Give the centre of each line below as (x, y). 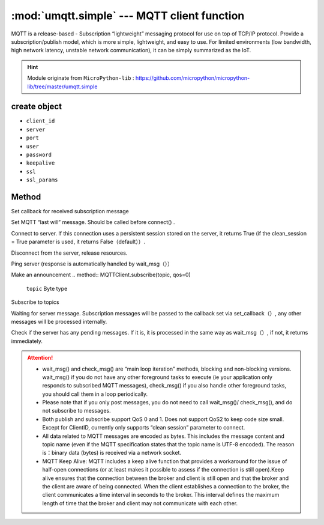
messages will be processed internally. (59, 321)
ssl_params (42, 180)
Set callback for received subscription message (70, 211)
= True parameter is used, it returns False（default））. (78, 242)
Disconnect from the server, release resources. (69, 253)
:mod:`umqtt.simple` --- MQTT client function (128, 16)
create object (37, 107)
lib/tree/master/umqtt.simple (62, 86)
